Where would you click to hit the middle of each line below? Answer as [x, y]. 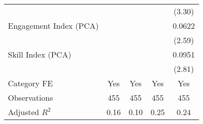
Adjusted [24, 112]
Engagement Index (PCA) [53, 26]
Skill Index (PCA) [40, 54]
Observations [31, 97]
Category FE [31, 83]
